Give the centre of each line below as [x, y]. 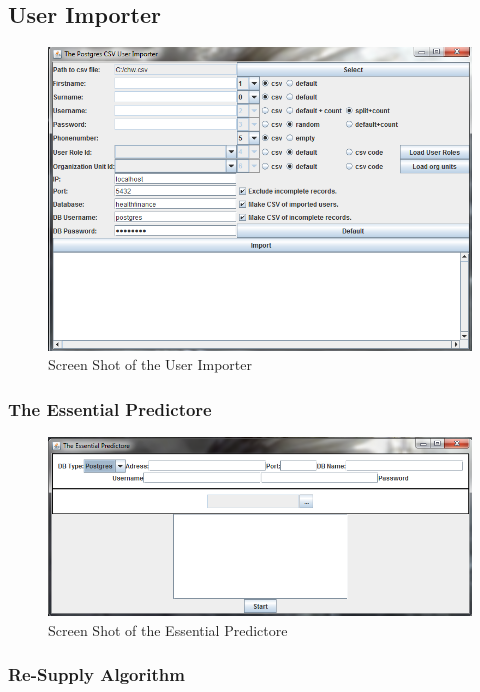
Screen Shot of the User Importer [150, 364]
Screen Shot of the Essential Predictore [168, 629]
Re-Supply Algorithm [96, 674]
